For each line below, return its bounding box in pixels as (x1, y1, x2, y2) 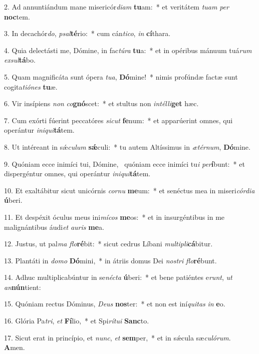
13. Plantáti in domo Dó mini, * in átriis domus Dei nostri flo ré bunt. (4, 255, 217, 265)
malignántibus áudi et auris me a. (4, 221, 104, 232)
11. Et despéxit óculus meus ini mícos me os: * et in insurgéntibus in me (4, 211, 225, 222)
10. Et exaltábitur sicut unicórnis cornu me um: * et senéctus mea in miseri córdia (4, 185, 255, 195)
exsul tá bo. (4, 55, 36, 65)
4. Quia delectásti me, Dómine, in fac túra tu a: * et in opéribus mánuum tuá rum (4, 45, 252, 55)
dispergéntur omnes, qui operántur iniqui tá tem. (4, 168, 151, 179)
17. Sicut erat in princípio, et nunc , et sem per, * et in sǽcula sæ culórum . (4, 332, 231, 342)
